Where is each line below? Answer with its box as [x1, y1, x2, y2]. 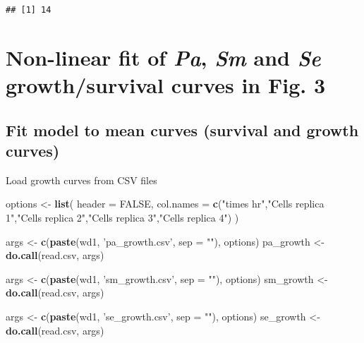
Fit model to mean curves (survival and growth [6, 119, 359, 140]
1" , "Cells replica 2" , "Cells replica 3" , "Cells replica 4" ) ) [6, 210, 239, 224]
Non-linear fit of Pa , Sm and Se [6, 42, 321, 72]
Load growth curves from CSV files [6, 172, 157, 187]
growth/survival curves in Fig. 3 [6, 71, 326, 100]
